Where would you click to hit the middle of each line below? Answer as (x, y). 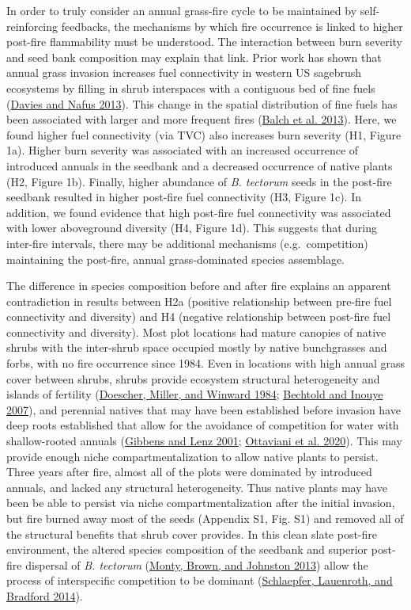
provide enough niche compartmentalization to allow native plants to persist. (192, 456)
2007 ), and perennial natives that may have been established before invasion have (204, 409)
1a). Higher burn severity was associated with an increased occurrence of (183, 150)
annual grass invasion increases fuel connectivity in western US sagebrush (184, 72)
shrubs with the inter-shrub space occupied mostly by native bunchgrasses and (197, 347)
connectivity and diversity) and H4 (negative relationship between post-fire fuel (199, 316)
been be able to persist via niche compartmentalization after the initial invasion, (201, 503)
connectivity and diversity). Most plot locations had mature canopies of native (196, 332)
